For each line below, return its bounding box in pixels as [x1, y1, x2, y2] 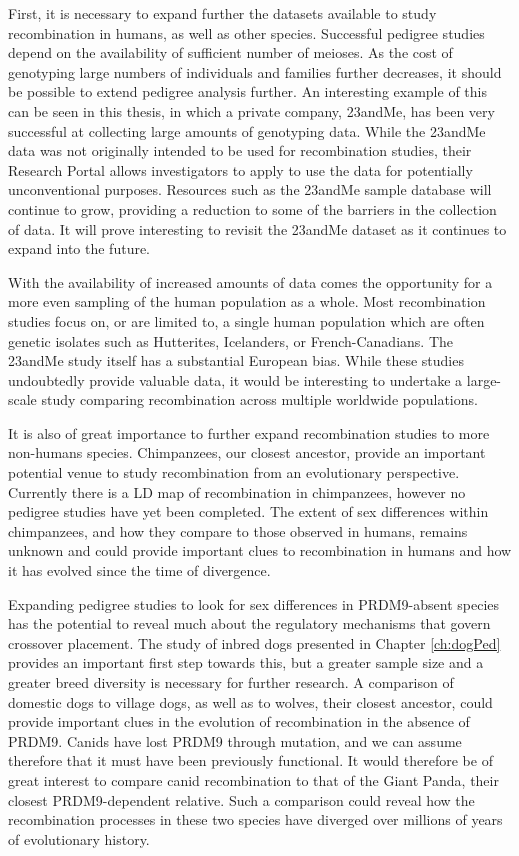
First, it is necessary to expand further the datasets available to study [8, 3, 437, 23]
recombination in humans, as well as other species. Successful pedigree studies [8, 22, 485, 43]
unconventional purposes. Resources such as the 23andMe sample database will [8, 179, 492, 200]
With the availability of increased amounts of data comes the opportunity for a [8, 271, 493, 292]
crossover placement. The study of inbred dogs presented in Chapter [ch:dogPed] [8, 632, 501, 653]
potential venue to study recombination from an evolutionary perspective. [8, 462, 460, 483]
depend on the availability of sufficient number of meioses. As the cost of [8, 42, 453, 63]
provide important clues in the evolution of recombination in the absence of [8, 711, 470, 732]
